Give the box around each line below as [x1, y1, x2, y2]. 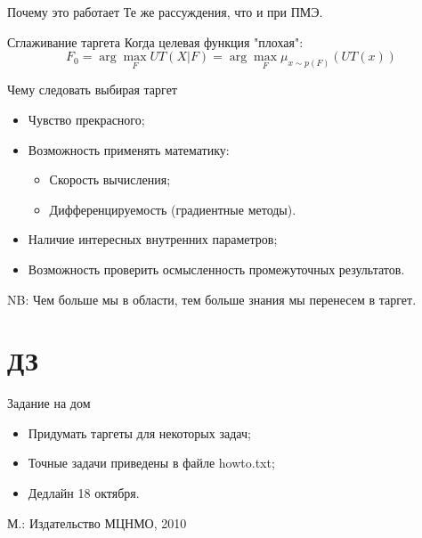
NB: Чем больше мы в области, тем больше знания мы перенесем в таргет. [7, 289, 417, 308]
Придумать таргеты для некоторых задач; [28, 423, 251, 442]
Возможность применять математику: [28, 140, 230, 159]
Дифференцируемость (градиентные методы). [49, 200, 296, 218]
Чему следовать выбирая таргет [7, 80, 177, 99]
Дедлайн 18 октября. [28, 484, 140, 502]
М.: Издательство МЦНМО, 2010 [7, 513, 187, 532]
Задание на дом [7, 394, 91, 412]
